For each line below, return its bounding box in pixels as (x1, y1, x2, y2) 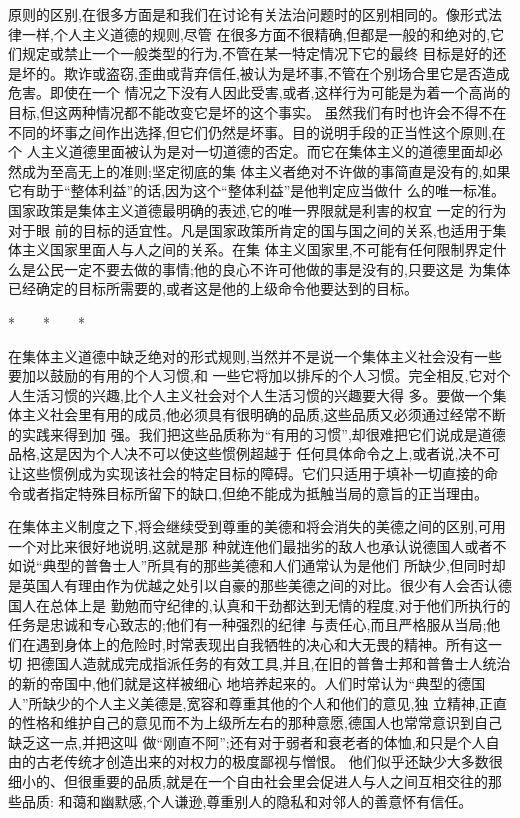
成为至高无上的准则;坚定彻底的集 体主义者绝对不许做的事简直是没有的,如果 (21, 160, 511, 181)
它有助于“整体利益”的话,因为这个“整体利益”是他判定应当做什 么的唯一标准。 (8, 180, 505, 201)
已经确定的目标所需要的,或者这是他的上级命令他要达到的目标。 (8, 278, 418, 299)
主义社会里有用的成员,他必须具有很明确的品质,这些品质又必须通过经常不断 (21, 404, 506, 425)
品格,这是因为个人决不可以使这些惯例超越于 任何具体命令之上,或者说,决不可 (8, 443, 501, 464)
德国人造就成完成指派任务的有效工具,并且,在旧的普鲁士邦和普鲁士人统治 (40, 653, 511, 674)
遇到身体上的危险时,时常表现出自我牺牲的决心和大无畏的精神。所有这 (35, 633, 488, 654)
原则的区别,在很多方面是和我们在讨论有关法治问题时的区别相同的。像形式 (8, 4, 488, 24)
